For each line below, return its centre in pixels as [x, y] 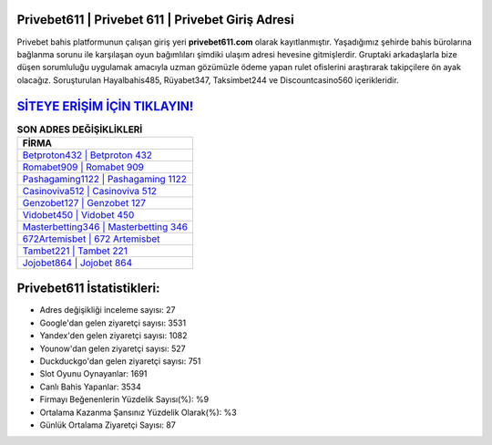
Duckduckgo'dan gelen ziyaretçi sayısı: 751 [120, 361]
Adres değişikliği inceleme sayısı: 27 [108, 310]
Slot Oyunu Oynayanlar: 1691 [93, 374]
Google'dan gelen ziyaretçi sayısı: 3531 [113, 323]
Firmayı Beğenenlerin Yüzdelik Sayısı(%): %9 [124, 399]
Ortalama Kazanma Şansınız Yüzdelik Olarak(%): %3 [138, 412]
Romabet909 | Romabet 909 [83, 167]
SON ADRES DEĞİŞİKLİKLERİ [80, 129]
